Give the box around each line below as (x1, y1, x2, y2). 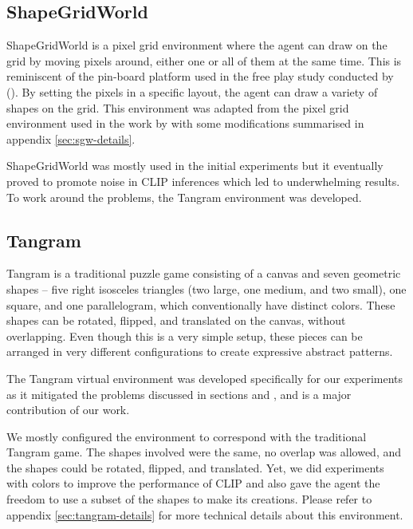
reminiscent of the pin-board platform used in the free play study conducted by (6, 68, 394, 85)
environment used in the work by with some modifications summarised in (6, 115, 364, 132)
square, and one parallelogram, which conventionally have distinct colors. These (6, 296, 395, 313)
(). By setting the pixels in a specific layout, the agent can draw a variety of (6, 83, 378, 100)
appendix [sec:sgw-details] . (6, 130, 136, 147)
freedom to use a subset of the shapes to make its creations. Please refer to (6, 491, 372, 507)
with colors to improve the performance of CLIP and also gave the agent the (6, 475, 380, 491)
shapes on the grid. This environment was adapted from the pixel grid (6, 99, 349, 116)
